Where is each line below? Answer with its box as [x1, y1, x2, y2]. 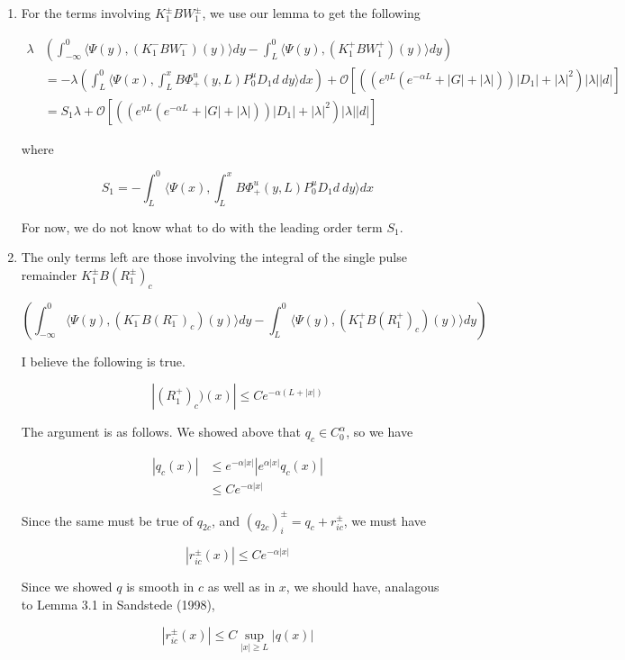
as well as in [207, 577, 276, 596]
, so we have [346, 422, 413, 441]
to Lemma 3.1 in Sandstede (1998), [21, 594, 215, 613]
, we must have [343, 511, 427, 529]
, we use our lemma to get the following [202, 4, 421, 22]
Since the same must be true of [21, 511, 194, 529]
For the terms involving [21, 4, 151, 22]
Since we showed [21, 577, 113, 596]
